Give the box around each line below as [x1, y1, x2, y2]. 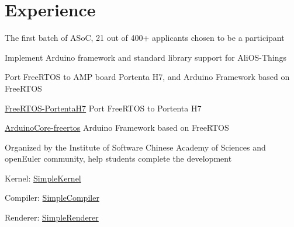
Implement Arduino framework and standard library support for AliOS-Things [5, 51, 287, 63]
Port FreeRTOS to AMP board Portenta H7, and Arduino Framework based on [5, 71, 290, 83]
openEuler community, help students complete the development [5, 152, 232, 165]
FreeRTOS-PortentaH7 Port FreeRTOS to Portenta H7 [5, 102, 202, 114]
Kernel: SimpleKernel [5, 172, 81, 184]
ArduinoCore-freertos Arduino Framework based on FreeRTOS [5, 121, 229, 134]
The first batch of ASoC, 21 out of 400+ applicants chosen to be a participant [5, 32, 285, 44]
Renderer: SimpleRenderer [5, 211, 99, 223]
